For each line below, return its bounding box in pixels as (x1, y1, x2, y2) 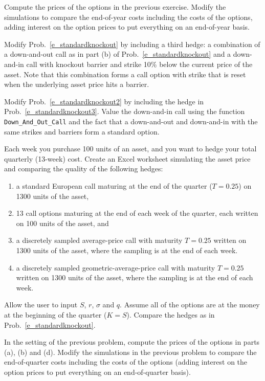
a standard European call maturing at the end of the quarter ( (16, 180, 212, 191)
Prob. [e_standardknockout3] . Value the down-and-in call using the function (4, 106, 245, 117)
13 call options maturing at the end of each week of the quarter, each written (16, 208, 258, 218)
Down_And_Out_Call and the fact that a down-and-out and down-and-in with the (4, 116, 258, 126)
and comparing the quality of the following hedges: (4, 163, 163, 174)
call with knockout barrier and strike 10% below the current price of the (26, 58, 253, 69)
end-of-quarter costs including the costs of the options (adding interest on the (4, 356, 248, 367)
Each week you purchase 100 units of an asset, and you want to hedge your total (4, 143, 257, 154)
